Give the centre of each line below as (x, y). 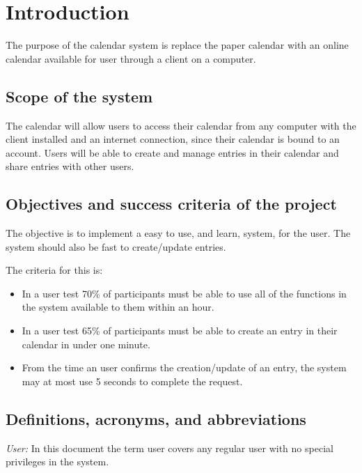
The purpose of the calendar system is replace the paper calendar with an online (177, 45)
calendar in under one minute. (86, 344)
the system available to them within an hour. (118, 307)
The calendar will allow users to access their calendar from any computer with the (181, 125)
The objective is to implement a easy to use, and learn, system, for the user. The (178, 233)
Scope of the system (79, 96)
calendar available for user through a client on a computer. (131, 58)
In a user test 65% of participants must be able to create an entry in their (180, 331)
